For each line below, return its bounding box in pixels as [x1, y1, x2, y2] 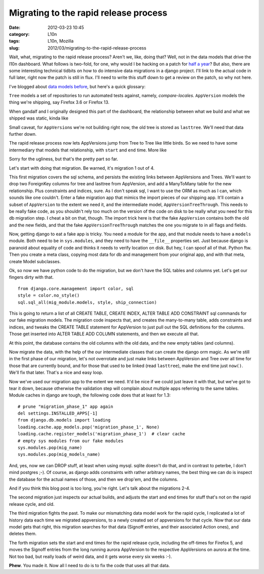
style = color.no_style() [18, 293, 80, 299]
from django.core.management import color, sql [18, 286, 134, 291]
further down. [9, 131, 37, 137]
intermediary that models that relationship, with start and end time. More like [9, 147, 167, 153]
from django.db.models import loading [18, 417, 111, 423]
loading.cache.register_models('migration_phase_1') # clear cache [18, 431, 185, 437]
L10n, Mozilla [47, 38, 74, 44]
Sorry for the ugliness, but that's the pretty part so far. [9, 156, 118, 162]
